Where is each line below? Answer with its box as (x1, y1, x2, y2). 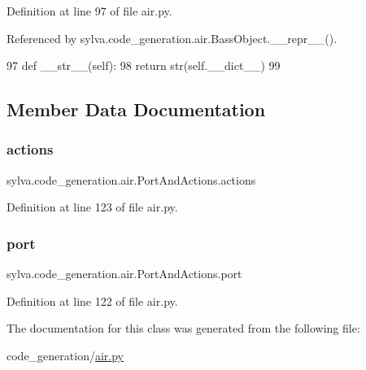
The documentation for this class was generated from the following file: (7, 320, 360, 337)
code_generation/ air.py (7, 346, 124, 363)
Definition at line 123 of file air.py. (7, 198, 178, 215)
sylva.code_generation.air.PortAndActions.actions (7, 171, 256, 188)
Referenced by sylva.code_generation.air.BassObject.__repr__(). (7, 29, 338, 46)
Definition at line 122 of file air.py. (7, 292, 178, 309)
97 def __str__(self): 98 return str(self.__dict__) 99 (7, 57, 281, 74)
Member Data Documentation (7, 97, 266, 122)
